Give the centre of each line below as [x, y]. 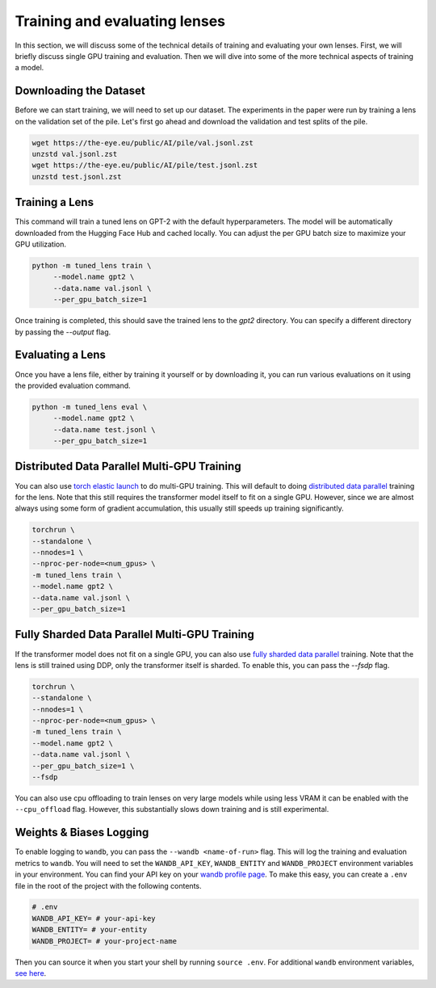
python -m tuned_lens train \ [92, 266]
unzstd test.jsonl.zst [77, 177]
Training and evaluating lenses [120, 21]
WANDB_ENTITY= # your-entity [90, 930]
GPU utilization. [41, 244]
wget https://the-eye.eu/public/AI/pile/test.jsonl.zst [145, 165]
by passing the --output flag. [63, 332]
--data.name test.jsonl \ [105, 429]
